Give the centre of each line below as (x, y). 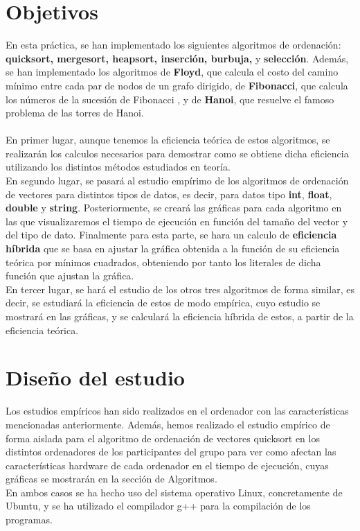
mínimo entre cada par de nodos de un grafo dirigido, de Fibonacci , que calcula (177, 85)
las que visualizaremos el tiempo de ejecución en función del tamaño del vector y (177, 221)
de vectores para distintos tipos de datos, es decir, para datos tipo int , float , (169, 194)
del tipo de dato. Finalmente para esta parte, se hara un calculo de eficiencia (171, 235)
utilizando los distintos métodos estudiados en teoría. (118, 167)
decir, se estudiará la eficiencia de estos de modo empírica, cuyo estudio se (163, 303)
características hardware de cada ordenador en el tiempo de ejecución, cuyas (167, 465)
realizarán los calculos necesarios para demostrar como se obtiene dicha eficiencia (177, 153)
